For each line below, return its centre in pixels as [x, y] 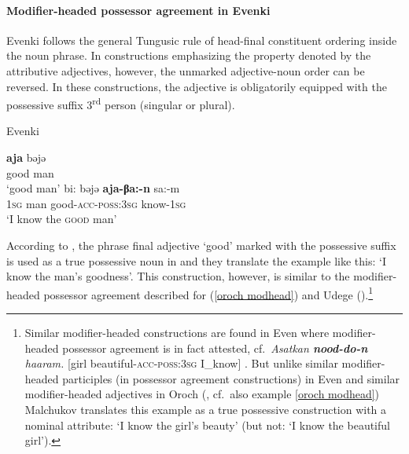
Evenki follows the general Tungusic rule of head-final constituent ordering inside [202, 40]
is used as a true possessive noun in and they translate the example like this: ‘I [196, 260]
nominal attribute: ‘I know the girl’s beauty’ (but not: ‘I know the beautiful [207, 425]
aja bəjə [26, 157]
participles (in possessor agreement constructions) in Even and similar [231, 378]
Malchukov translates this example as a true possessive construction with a [206, 409]
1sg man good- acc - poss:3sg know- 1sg [96, 203]
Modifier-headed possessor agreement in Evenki [138, 10]
